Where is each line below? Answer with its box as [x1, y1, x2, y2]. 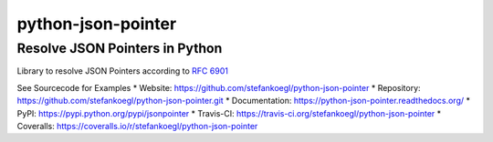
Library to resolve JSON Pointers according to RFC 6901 [16, 66, 228, 76]
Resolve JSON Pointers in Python [16, 40, 223, 56]
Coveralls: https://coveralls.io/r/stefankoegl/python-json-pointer [16, 120, 258, 131]
